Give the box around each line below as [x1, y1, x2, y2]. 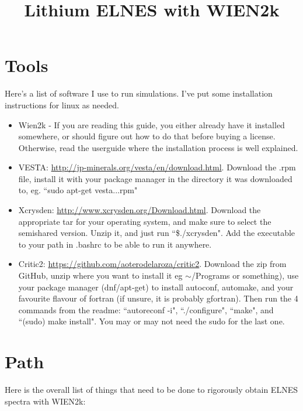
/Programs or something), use [191, 269, 299, 282]
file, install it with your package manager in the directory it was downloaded [18, 172, 292, 184]
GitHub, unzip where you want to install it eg [18, 269, 183, 282]
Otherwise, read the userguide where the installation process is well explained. [18, 141, 298, 153]
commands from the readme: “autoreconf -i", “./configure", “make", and [18, 303, 274, 316]
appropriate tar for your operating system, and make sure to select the [18, 215, 271, 227]
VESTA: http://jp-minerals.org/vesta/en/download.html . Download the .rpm [18, 161, 296, 173]
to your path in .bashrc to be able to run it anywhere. [18, 238, 212, 250]
